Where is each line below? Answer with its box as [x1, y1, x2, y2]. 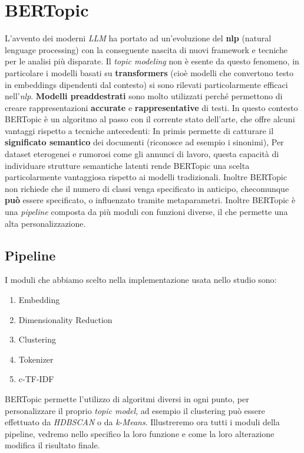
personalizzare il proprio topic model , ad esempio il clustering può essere [5, 404, 265, 416]
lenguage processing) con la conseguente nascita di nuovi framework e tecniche [5, 43, 288, 56]
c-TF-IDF [18, 373, 54, 385]
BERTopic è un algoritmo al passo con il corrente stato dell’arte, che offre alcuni [5, 113, 295, 125]
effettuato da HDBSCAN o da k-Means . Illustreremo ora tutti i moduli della [5, 416, 280, 428]
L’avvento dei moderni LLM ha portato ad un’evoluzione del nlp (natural [5, 32, 272, 44]
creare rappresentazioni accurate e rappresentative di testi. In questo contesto [5, 101, 298, 113]
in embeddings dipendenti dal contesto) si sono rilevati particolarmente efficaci [5, 78, 288, 90]
